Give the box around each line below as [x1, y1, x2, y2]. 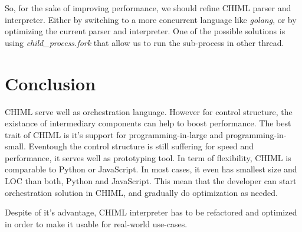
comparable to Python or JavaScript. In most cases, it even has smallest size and [5, 163, 297, 175]
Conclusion [5, 71, 96, 95]
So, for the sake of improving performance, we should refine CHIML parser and [5, 2, 291, 14]
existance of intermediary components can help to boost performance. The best [5, 117, 291, 129]
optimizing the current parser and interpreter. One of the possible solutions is [5, 25, 285, 37]
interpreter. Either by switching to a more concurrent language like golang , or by [5, 13, 297, 25]
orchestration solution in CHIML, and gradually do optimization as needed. [5, 186, 278, 198]
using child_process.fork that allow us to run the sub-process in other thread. [5, 36, 284, 48]
